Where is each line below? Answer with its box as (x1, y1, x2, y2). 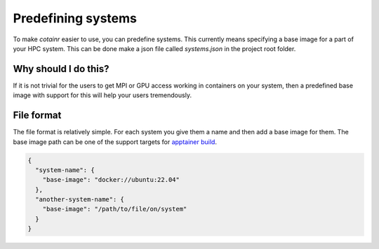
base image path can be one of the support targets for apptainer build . (13, 137, 218, 146)
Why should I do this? (13, 63, 109, 75)
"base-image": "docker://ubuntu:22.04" (42, 176, 180, 184)
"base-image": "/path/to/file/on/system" (42, 205, 187, 213)
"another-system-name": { (35, 196, 124, 204)
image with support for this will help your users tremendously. (13, 91, 192, 99)
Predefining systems (13, 10, 137, 26)
